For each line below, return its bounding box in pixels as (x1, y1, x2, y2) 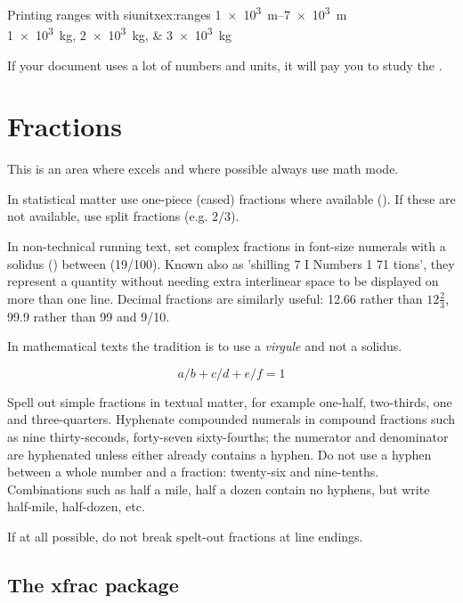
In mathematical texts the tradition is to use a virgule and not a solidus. (7, 337, 402, 355)
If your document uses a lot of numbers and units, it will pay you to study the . (7, 55, 443, 74)
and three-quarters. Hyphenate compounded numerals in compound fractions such (7, 410, 455, 428)
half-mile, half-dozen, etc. (7, 497, 145, 516)
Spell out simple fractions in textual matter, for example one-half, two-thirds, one (7, 392, 452, 411)
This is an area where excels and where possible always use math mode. (7, 159, 399, 178)
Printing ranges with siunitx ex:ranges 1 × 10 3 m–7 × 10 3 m (7, 3, 347, 23)
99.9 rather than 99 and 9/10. (7, 306, 170, 325)
